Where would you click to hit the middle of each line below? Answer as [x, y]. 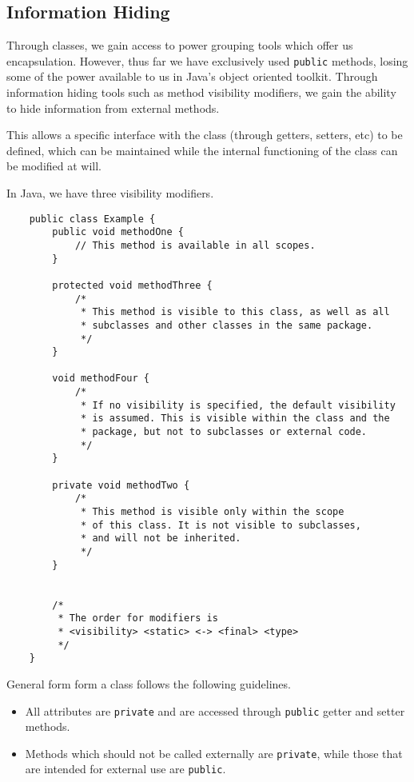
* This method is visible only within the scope [213, 512]
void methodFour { [101, 379]
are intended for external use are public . [125, 769]
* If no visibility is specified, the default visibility [238, 405]
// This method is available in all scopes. [195, 245]
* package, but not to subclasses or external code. [224, 432]
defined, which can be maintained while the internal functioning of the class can [202, 150]
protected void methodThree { [132, 285]
